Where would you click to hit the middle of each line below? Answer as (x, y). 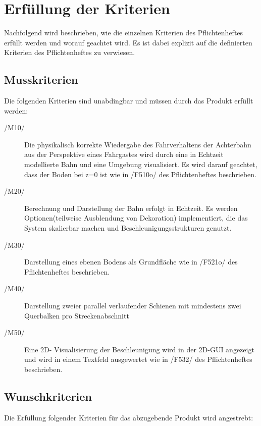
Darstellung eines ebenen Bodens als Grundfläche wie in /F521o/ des (131, 262)
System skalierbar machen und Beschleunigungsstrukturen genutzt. (128, 228)
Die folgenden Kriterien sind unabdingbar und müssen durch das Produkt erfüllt (129, 101)
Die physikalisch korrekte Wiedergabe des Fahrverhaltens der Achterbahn (138, 144)
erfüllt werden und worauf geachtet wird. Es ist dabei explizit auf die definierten (128, 42)
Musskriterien (41, 79)
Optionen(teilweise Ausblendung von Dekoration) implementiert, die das (136, 218)
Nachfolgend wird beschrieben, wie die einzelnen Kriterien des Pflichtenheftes (124, 33)
